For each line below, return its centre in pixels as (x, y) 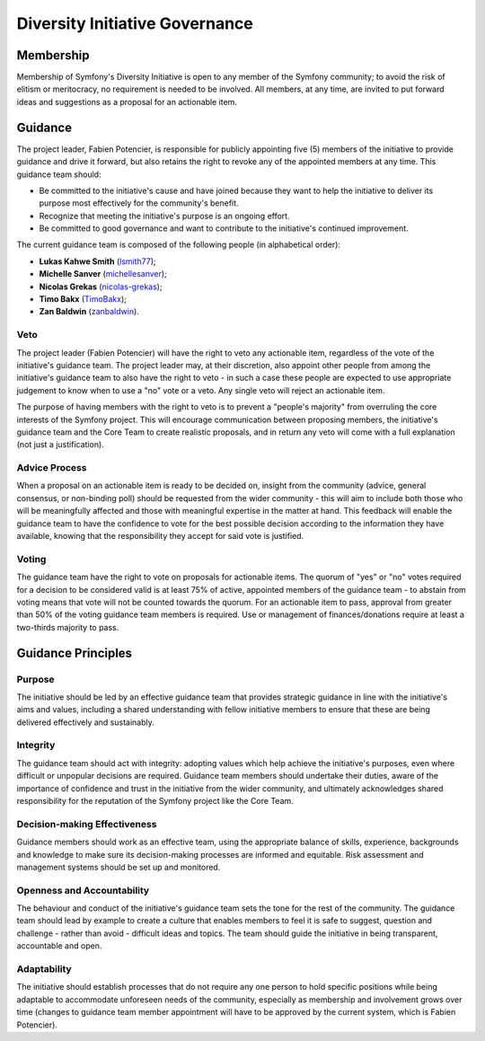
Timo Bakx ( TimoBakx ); (83, 299)
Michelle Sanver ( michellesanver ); (103, 274)
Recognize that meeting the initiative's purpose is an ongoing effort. (165, 216)
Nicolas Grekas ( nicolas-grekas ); (101, 287)
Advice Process (52, 468)
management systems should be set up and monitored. (119, 867)
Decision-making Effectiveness (87, 824)
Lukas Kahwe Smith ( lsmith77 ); (97, 261)
